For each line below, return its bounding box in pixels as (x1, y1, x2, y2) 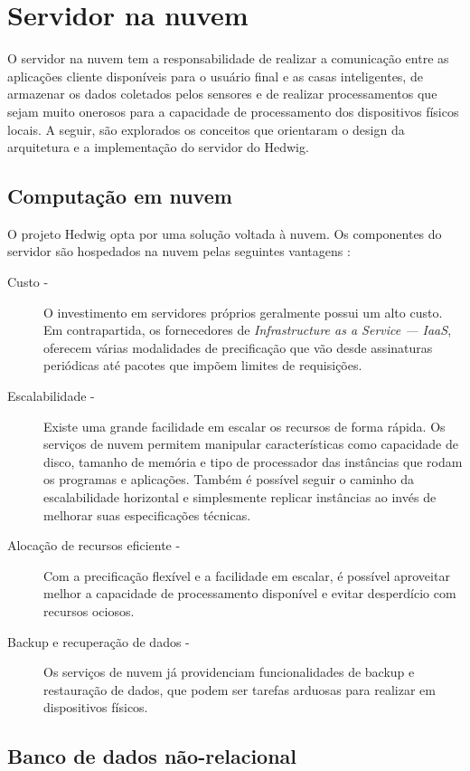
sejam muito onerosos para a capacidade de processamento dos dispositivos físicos (7, 101, 459, 120)
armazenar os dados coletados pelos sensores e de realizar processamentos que (7, 84, 437, 103)
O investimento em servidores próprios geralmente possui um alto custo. (43, 302, 443, 321)
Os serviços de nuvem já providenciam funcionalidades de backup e (43, 662, 415, 681)
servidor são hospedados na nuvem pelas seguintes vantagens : (7, 242, 351, 261)
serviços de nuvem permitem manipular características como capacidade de (43, 434, 458, 453)
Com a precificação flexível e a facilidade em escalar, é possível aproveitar (43, 566, 450, 585)
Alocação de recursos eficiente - (7, 536, 181, 555)
